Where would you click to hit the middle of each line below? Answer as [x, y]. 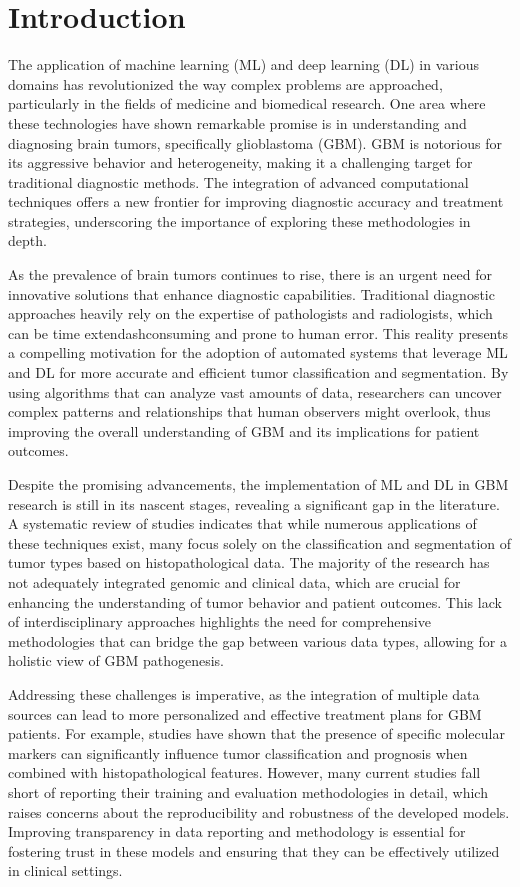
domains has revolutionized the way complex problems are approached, [225, 83]
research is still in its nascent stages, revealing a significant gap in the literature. [254, 503]
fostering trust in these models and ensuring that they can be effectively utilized [254, 850]
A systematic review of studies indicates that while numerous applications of [242, 523]
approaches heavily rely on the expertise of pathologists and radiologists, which [250, 313]
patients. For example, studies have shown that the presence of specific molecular [256, 733]
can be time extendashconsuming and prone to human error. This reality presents [258, 332]
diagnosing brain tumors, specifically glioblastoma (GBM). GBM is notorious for [255, 142]
